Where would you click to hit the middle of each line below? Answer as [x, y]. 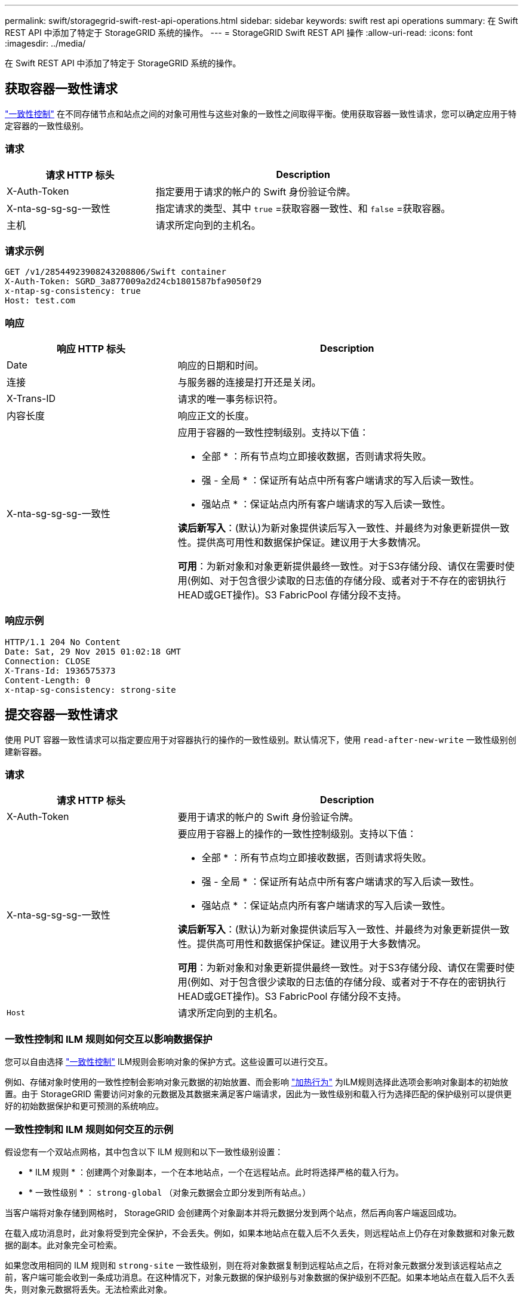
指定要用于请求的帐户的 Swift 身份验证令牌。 [256, 191]
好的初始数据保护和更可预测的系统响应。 [84, 1106]
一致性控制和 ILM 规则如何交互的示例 [89, 1129]
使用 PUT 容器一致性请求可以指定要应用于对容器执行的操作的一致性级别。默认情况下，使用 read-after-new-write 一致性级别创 [261, 739]
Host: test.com [40, 301]
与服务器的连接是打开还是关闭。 [249, 383]
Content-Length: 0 [48, 680]
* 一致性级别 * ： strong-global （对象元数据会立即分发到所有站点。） [170, 1192]
